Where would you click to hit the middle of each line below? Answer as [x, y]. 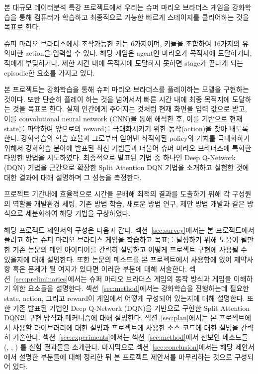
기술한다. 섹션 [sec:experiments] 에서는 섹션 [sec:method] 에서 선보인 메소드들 [130, 337]
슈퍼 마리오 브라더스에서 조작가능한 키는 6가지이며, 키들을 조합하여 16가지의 [122, 43]
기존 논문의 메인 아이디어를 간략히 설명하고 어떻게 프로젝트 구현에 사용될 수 [130, 249]
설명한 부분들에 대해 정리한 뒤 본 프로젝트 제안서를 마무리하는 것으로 [126, 356]
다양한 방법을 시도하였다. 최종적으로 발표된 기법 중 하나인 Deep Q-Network [120, 157]
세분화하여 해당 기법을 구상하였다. [78, 213]
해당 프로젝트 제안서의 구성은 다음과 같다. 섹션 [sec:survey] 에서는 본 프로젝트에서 [129, 230]
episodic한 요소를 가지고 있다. [49, 72]
